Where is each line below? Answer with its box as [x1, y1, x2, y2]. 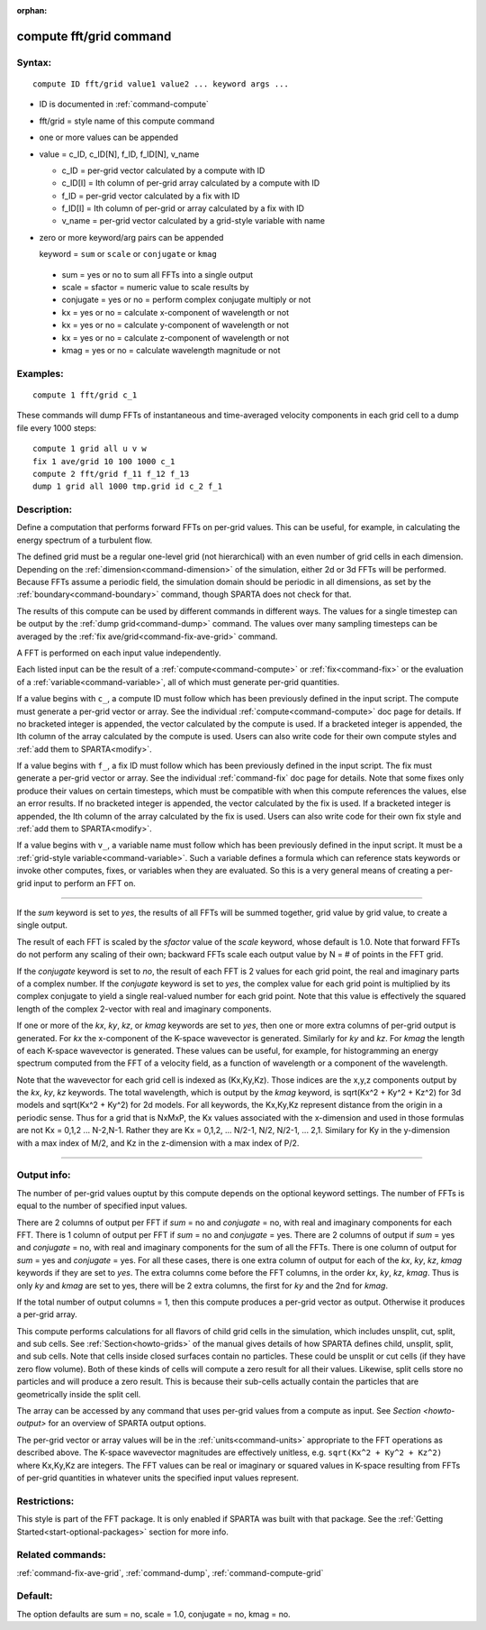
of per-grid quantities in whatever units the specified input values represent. [16, 1472, 299, 1483]
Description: [16, 503, 72, 516]
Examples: [16, 367, 64, 380]
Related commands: [16, 1549, 107, 1561]
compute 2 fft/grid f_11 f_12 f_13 [32, 469, 190, 479]
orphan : [16, 5, 48, 15]
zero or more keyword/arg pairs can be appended [39, 232, 224, 243]
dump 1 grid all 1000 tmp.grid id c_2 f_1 [32, 481, 223, 491]
